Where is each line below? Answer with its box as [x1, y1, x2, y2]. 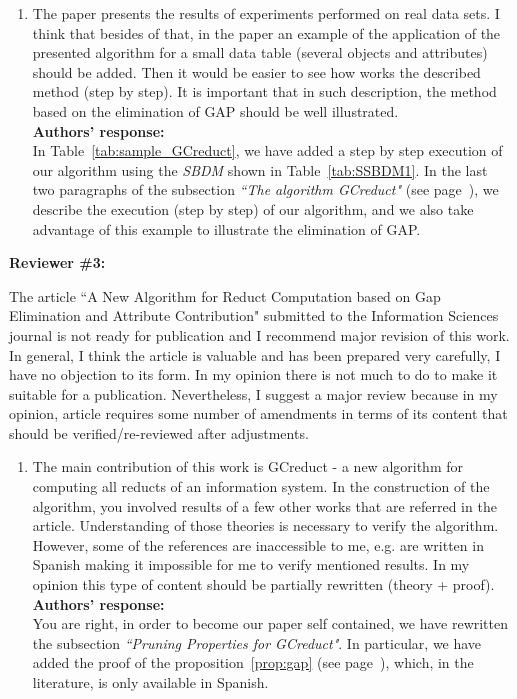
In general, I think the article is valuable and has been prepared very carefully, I [9, 344, 501, 365]
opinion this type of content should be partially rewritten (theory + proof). [32, 574, 495, 595]
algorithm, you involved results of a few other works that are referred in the [32, 495, 497, 516]
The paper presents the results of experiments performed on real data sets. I [32, 3, 500, 23]
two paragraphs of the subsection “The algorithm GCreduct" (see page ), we [32, 179, 499, 200]
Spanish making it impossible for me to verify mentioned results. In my [32, 554, 470, 575]
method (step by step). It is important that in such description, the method [32, 81, 497, 102]
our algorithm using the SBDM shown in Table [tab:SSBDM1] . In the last [32, 159, 488, 180]
